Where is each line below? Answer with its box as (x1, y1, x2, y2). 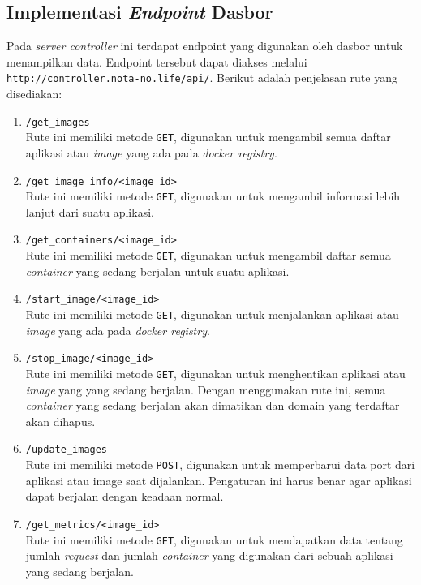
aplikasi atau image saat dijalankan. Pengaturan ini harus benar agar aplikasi (25, 471, 412, 488)
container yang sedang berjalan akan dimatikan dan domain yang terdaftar (25, 397, 400, 414)
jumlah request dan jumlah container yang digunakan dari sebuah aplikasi (25, 547, 393, 564)
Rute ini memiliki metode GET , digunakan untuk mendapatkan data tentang (25, 531, 403, 548)
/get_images (25, 116, 90, 128)
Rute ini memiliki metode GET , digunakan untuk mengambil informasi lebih (25, 187, 401, 204)
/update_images (25, 444, 108, 456)
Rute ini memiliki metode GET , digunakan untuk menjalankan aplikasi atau (25, 306, 399, 323)
